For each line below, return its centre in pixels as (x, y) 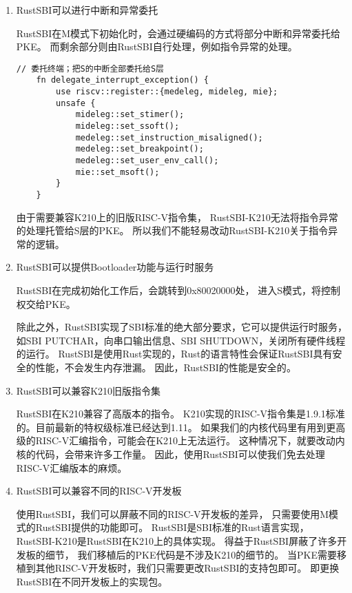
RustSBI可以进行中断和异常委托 (87, 10)
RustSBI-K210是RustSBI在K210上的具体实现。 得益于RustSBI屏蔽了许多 (177, 540)
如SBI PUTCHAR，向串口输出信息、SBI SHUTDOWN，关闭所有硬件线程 (181, 340)
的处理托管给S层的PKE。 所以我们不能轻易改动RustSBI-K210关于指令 (172, 230)
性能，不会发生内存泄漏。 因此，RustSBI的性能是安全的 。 (166, 367)
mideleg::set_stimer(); (130, 115)
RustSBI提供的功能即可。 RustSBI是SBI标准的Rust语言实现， (172, 527)
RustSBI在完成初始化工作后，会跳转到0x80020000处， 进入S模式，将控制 (178, 290)
